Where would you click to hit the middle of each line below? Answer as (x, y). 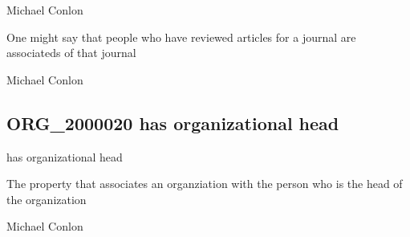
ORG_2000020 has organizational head (173, 123)
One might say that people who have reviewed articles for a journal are (181, 37)
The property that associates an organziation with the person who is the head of (205, 184)
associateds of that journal (71, 53)
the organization (47, 199)
